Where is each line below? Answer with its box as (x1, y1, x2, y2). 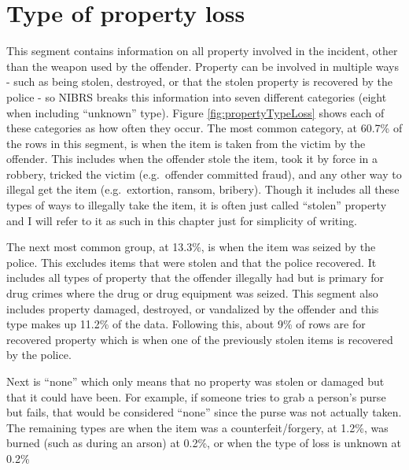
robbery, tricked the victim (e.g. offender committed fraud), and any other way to (6, 165, 402, 182)
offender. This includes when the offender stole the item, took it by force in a (6, 150, 378, 167)
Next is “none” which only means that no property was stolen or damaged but (6, 373, 385, 389)
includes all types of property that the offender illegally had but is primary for (6, 269, 385, 286)
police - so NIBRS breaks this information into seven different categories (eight (6, 88, 387, 105)
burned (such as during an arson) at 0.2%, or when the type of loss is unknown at (6, 435, 401, 451)
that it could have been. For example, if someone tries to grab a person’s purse (6, 388, 386, 405)
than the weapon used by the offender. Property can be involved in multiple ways (6, 57, 400, 74)
